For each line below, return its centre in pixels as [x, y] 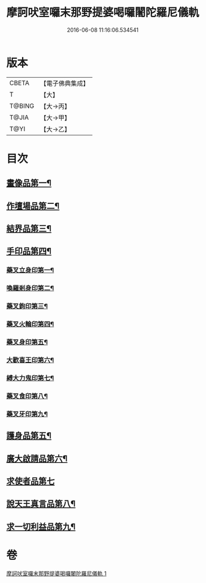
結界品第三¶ [29, 229]
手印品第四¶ [29, 251]
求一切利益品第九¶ [41, 526]
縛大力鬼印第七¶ [30, 378]
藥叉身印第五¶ [27, 342]
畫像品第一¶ [29, 183]
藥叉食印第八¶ [27, 396]
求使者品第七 [31, 481]
